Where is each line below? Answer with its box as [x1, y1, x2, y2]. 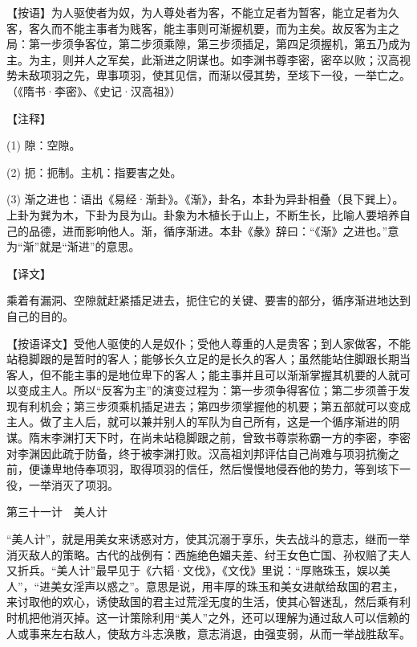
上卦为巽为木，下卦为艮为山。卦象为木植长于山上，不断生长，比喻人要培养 [6, 206, 399, 223]
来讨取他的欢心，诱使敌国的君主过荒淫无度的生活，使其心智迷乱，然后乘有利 [6, 593, 411, 610]
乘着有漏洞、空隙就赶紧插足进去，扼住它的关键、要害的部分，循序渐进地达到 [6, 292, 411, 309]
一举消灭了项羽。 [28, 476, 119, 493]
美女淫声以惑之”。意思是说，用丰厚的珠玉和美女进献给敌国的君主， [51, 577, 404, 594]
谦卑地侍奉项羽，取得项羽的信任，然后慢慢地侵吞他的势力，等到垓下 [39, 461, 399, 477]
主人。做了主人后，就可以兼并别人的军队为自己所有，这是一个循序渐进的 [6, 413, 388, 430]
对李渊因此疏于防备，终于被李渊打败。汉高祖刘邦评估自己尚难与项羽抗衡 [6, 444, 388, 461]
